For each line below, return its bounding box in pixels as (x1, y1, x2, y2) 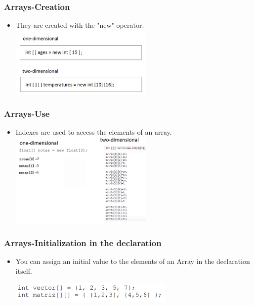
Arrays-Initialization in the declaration (4, 236, 162, 249)
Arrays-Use (4, 107, 50, 120)
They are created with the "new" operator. (15, 20, 144, 30)
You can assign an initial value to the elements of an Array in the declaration (15, 255, 250, 266)
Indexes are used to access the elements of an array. (15, 127, 172, 137)
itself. (15, 265, 32, 276)
